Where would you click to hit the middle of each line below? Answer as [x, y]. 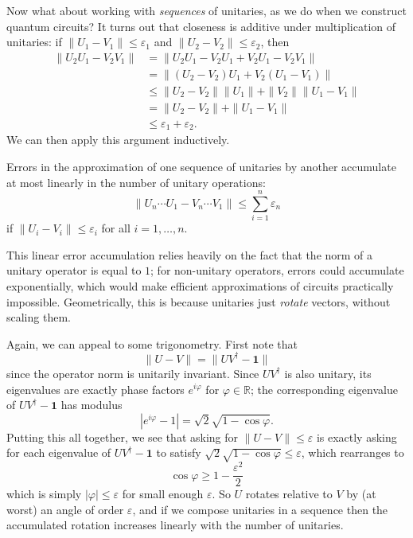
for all [116, 228]
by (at [361, 494]
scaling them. [39, 317]
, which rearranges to [353, 452]
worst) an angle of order [65, 509]
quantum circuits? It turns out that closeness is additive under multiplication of [201, 26]
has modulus [92, 405]
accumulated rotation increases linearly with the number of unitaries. [175, 525]
